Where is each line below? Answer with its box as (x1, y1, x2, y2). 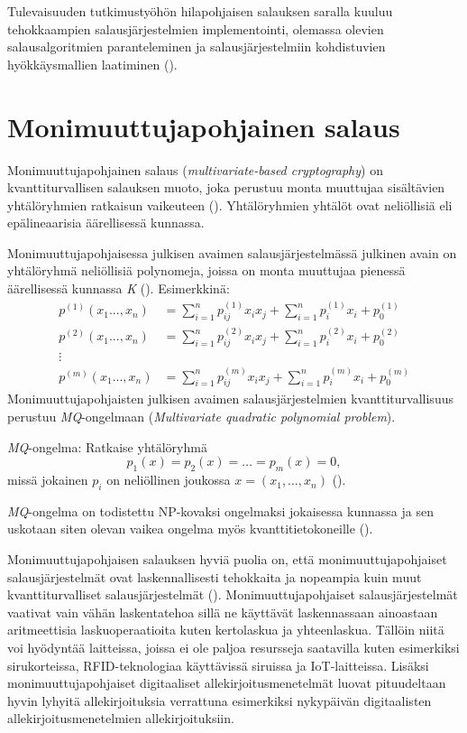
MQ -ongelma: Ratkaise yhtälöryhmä (7, 437, 207, 456)
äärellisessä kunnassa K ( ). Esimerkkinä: (7, 279, 230, 298)
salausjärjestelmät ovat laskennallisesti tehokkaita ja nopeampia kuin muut (7, 567, 422, 586)
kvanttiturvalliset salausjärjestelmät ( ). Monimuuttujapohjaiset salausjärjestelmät (7, 585, 458, 604)
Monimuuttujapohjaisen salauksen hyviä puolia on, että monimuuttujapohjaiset (7, 550, 447, 569)
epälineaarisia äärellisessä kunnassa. (7, 213, 205, 232)
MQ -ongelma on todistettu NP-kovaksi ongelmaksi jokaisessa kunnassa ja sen (7, 501, 434, 520)
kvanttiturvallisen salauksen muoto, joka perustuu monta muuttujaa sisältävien (7, 178, 445, 197)
